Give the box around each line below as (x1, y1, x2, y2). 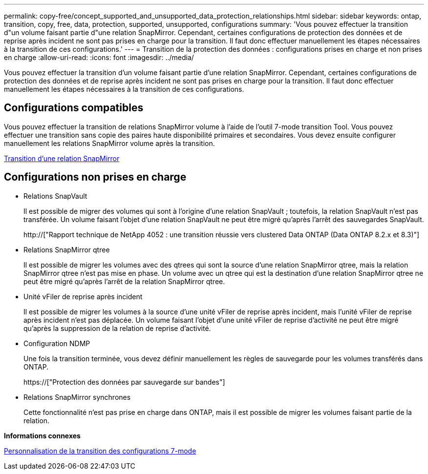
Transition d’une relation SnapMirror (4, 154, 120, 163)
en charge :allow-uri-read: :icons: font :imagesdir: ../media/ (4, 53, 194, 62)
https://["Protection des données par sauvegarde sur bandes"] (23, 377, 225, 386)
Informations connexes (4, 431, 81, 440)
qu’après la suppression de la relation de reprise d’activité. (23, 324, 211, 332)
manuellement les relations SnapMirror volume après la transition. (4, 139, 215, 147)
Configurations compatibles (4, 102, 144, 114)
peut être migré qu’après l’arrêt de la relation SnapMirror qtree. (23, 277, 225, 286)
